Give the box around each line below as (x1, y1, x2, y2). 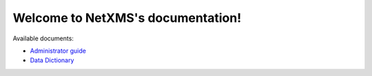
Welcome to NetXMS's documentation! (12, 10, 242, 25)
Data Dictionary (30, 56, 74, 64)
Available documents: (12, 34, 74, 42)
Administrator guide (30, 47, 86, 55)
